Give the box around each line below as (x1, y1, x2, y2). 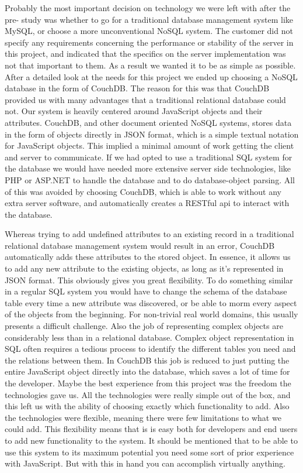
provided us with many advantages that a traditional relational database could (5, 93, 286, 105)
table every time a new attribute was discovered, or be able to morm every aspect (5, 296, 297, 309)
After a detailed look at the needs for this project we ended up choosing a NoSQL (5, 70, 298, 83)
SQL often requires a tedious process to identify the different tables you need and (5, 342, 296, 355)
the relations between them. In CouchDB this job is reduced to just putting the (5, 354, 290, 366)
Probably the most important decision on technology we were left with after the (5, 2, 291, 13)
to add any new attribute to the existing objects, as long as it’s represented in (5, 262, 284, 275)
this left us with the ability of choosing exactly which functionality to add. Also (5, 400, 290, 412)
